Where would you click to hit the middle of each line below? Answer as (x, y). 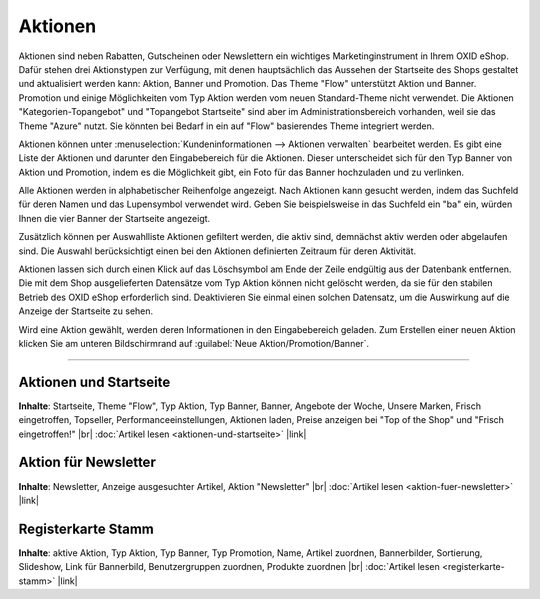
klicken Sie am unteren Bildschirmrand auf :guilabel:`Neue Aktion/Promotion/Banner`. (194, 343)
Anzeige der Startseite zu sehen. (86, 311)
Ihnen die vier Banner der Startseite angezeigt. (114, 218)
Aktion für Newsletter (87, 462)
